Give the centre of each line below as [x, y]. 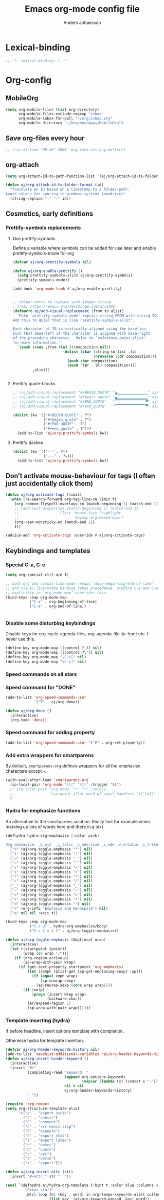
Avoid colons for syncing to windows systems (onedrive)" [65, 194]
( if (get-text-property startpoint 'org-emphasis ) [71, 967]
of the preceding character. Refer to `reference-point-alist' [79, 338]
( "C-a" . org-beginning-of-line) [63, 602]
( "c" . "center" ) [40, 1118]
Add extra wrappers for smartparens [50, 755]
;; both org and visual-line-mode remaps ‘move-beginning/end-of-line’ [80, 583]
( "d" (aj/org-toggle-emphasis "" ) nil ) [50, 904]
